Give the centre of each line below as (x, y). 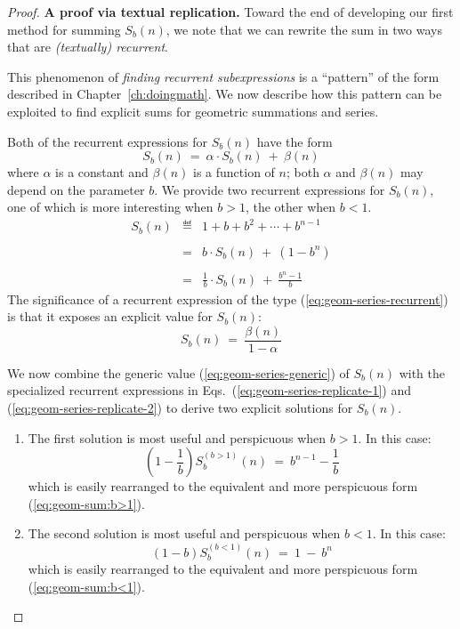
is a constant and (102, 172)
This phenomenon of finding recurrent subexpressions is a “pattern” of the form (223, 76)
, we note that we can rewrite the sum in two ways (304, 29)
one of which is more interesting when (110, 207)
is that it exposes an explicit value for (110, 316)
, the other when (291, 207)
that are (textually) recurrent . (88, 47)
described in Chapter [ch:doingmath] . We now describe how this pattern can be (225, 94)
